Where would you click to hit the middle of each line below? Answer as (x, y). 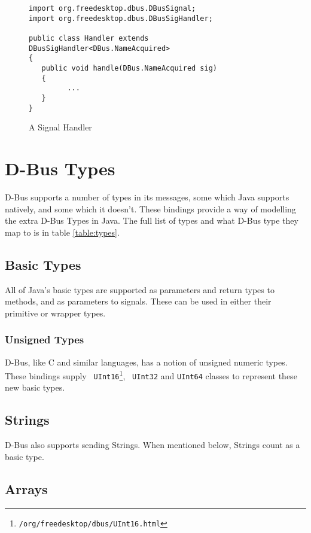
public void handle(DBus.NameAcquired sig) (129, 68)
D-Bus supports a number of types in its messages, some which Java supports (147, 197)
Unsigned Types (45, 339)
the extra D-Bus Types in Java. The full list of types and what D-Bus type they (152, 220)
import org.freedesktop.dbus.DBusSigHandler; (121, 18)
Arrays (26, 488)
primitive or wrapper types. (55, 313)
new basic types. (35, 387)
